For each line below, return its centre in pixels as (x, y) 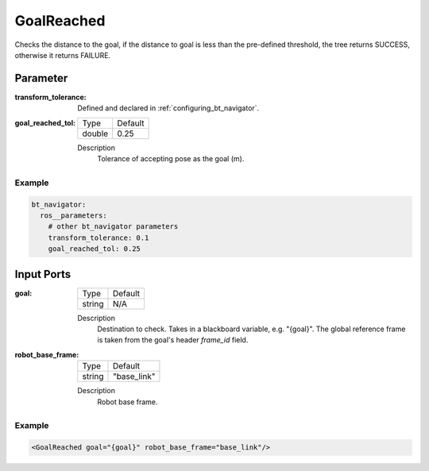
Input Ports (43, 274)
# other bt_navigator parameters (113, 227)
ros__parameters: (73, 215)
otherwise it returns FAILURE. (63, 55)
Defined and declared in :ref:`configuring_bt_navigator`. (168, 108)
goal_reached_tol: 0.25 (94, 249)
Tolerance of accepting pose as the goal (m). (171, 159)
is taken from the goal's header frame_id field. (173, 340)
